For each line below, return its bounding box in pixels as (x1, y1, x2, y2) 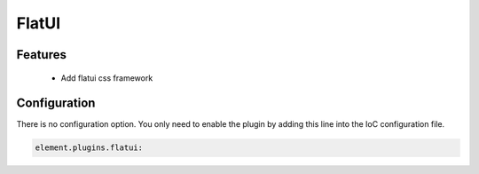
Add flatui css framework (60, 72, 153, 83)
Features (16, 47, 67, 62)
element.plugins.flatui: (35, 143, 144, 153)
